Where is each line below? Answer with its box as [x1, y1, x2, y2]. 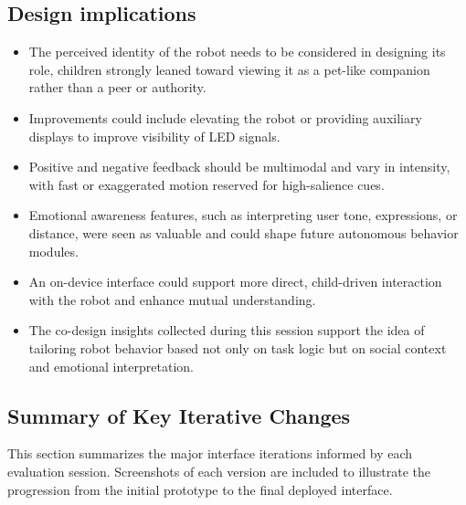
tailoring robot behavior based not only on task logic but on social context [28, 338, 447, 357]
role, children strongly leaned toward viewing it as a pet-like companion [28, 59, 430, 79]
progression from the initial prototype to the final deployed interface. [7, 479, 393, 499]
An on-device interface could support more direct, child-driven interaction [28, 272, 442, 291]
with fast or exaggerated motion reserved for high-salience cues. [28, 174, 385, 194]
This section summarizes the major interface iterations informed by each [7, 444, 413, 463]
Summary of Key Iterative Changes [7, 401, 351, 429]
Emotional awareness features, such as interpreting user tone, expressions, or [28, 205, 458, 225]
